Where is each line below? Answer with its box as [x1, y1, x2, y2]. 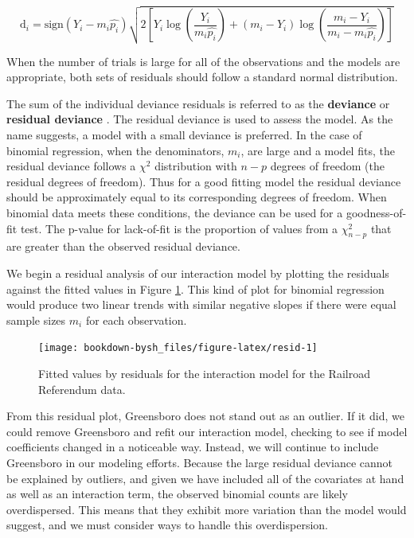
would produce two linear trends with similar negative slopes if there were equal [6, 296, 396, 313]
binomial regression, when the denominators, [6, 142, 225, 158]
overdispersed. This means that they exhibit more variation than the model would [6, 501, 407, 517]
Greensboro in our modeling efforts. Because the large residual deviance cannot [6, 454, 393, 470]
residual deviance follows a [6, 158, 136, 174]
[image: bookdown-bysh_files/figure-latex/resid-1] [38, 342, 318, 354]
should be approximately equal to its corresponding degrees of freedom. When [6, 189, 387, 205]
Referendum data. [38, 380, 126, 397]
